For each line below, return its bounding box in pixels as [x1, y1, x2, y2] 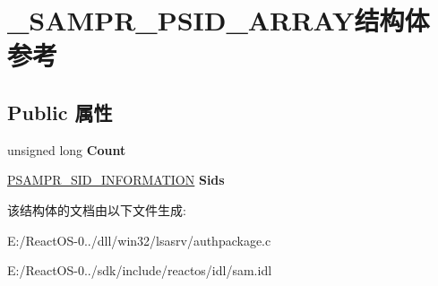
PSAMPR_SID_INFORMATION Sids [7, 170, 225, 189]
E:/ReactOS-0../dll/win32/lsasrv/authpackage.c [7, 230, 271, 249]
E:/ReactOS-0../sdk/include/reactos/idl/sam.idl [7, 261, 272, 280]
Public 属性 [7, 98, 113, 126]
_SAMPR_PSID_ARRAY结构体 [7, 2, 430, 39]
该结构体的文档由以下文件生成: [7, 200, 186, 219]
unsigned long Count [7, 140, 126, 159]
